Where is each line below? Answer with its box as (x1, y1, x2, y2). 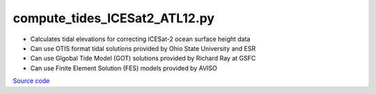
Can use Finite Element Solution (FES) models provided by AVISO (30, 63, 217, 72)
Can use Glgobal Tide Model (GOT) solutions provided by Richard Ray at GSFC (30, 54, 256, 63)
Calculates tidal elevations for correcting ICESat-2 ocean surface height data (30, 35, 251, 43)
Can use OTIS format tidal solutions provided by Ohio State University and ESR (30, 44, 256, 52)
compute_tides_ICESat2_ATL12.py (13, 10, 215, 26)
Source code (13, 77, 50, 85)
